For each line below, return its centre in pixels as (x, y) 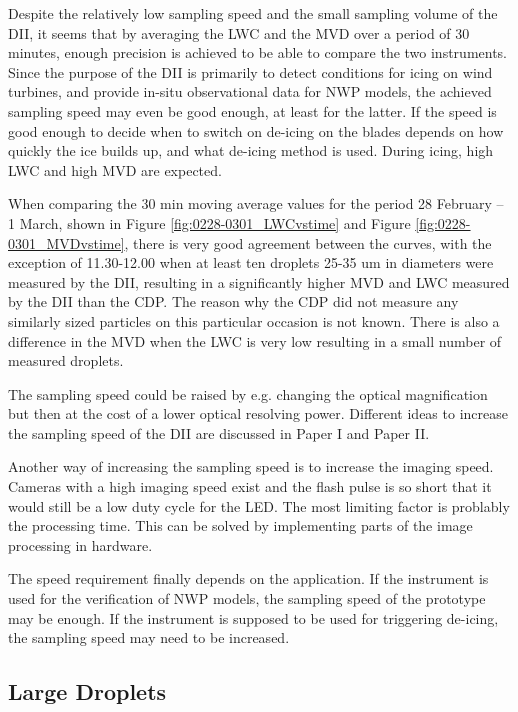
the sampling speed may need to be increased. (149, 637)
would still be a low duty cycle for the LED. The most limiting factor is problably (259, 505)
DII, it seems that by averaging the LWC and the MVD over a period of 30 (239, 32)
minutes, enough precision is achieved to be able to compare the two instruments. (258, 52)
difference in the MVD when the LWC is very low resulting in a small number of (255, 340)
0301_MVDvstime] (66, 242)
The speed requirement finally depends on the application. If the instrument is (248, 578)
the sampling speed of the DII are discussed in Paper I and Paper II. (219, 432)
